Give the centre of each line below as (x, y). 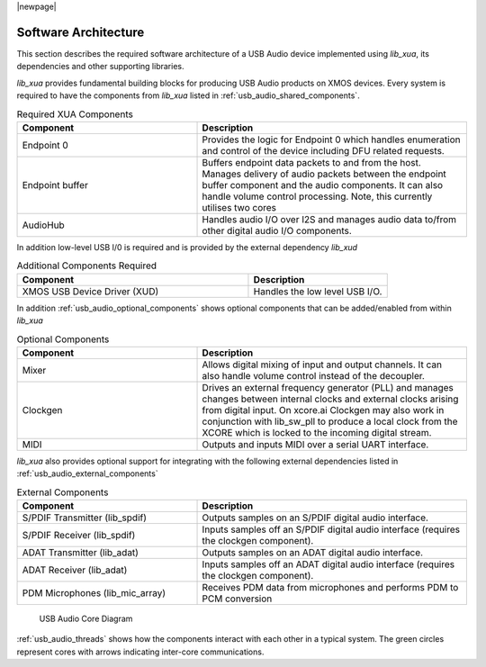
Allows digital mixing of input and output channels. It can (322, 365)
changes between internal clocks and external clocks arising (330, 399)
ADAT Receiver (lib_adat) (75, 570)
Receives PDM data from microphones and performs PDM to (330, 587)
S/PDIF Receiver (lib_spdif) (79, 535)
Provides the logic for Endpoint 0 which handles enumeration (331, 140)
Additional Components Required (87, 266)
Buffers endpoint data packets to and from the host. (312, 162)
